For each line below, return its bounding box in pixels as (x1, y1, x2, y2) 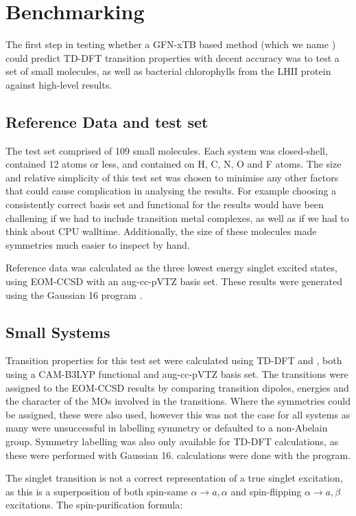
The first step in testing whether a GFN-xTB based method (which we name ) (5, 37, 336, 52)
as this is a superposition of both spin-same (5, 484, 188, 498)
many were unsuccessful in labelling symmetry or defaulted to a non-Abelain (5, 420, 328, 435)
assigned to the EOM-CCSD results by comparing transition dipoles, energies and (5, 380, 349, 394)
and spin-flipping (230, 484, 302, 498)
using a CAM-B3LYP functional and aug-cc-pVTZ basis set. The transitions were (5, 367, 348, 381)
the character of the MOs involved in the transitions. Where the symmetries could (5, 394, 351, 408)
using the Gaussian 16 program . (5, 287, 143, 302)
